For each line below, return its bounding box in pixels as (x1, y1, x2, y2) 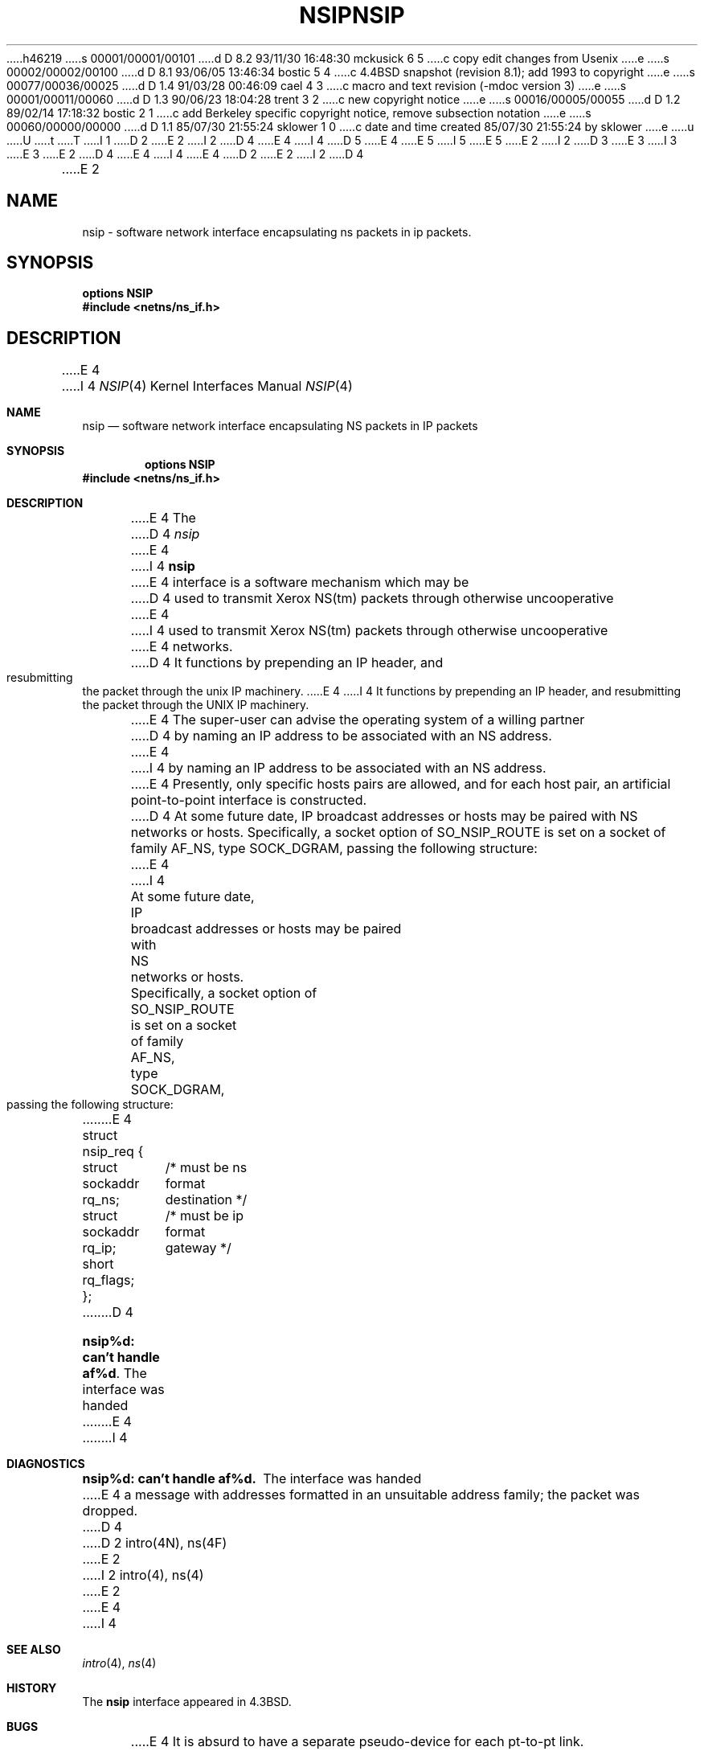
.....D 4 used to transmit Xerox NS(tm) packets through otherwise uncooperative (130, 590, 614, 607)
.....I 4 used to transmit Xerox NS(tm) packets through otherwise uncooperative (130, 622, 608, 639)
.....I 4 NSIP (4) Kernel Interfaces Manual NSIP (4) (61, 378, 353, 395)
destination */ (165, 1191, 248, 1208)
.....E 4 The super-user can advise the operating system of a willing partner (130, 711, 585, 728)
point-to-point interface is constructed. (130, 792, 367, 809)
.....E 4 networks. (130, 638, 233, 655)
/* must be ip (165, 1208, 244, 1224)
